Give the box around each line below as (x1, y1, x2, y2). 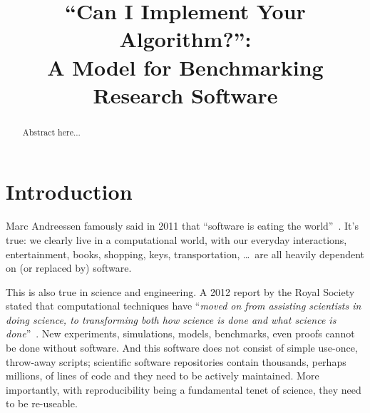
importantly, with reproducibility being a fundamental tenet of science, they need (6, 382, 361, 397)
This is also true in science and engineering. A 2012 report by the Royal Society (6, 284, 355, 299)
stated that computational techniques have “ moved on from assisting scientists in (6, 298, 361, 313)
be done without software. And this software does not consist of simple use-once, (6, 340, 358, 355)
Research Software (93, 80, 278, 109)
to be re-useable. (6, 396, 78, 411)
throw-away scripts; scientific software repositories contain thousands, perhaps (6, 354, 346, 369)
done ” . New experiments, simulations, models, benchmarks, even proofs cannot (6, 326, 355, 341)
